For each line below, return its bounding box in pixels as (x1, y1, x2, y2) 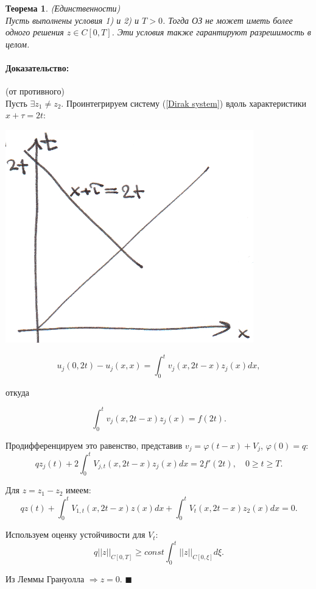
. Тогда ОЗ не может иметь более (162, 13, 293, 26)
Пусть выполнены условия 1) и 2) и (5, 13, 139, 26)
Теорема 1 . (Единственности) (5, 2, 121, 14)
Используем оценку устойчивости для (5, 528, 146, 541)
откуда (5, 385, 29, 398)
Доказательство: (5, 61, 69, 74)
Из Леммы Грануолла (5, 573, 85, 585)
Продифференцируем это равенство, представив (5, 438, 183, 451)
